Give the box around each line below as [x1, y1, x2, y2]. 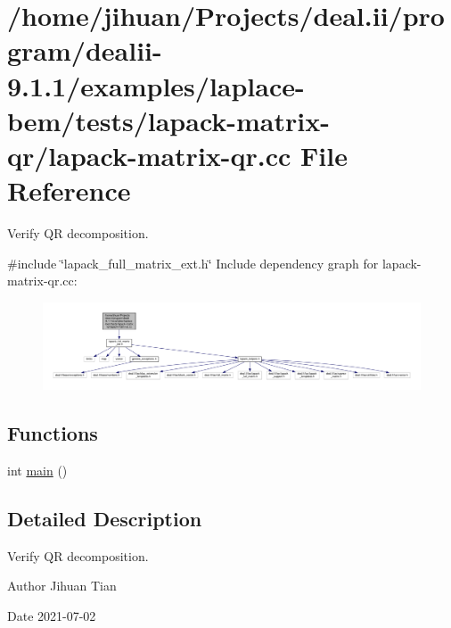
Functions [7, 418, 98, 446]
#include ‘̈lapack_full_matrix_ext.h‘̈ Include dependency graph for [7, 253, 379, 272]
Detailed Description [7, 504, 202, 532]
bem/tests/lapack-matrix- [7, 102, 330, 138]
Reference [7, 172, 131, 209]
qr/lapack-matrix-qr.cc [7, 136, 291, 173]
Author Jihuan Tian [7, 576, 117, 595]
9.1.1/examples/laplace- [7, 67, 305, 103]
